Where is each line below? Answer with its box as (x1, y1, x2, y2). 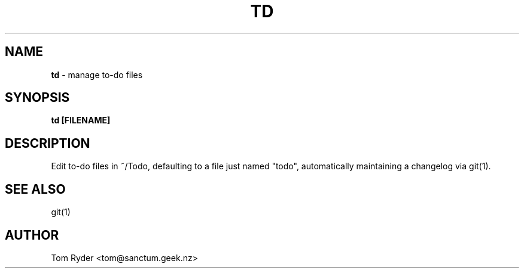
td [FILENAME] (51, 115, 111, 126)
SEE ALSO (5, 181, 66, 197)
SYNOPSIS (5, 90, 70, 106)
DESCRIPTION (5, 135, 90, 151)
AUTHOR (5, 227, 59, 243)
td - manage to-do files (51, 69, 143, 80)
